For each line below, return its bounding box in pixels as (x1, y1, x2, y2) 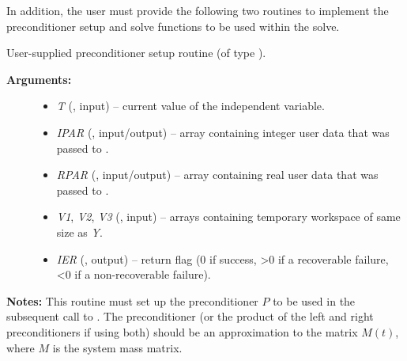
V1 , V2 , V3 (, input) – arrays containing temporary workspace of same (56, 208, 401, 225)
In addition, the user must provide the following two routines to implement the (6, 2, 389, 18)
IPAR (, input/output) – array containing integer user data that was (56, 123, 390, 140)
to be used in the (273, 292, 356, 309)
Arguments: (6, 70, 72, 87)
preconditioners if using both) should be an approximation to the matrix (6, 323, 358, 340)
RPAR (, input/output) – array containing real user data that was (56, 166, 379, 183)
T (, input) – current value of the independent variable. (56, 97, 325, 114)
